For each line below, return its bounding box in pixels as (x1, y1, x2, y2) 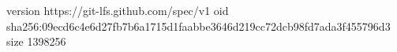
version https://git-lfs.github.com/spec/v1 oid (6, 2, 229, 18)
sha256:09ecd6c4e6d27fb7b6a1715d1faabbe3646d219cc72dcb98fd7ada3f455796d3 (6, 17, 391, 34)
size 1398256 (6, 33, 66, 50)
